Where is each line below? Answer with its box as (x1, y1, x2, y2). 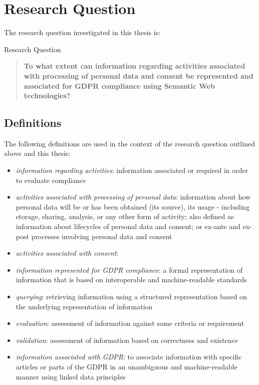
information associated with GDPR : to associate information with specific (16, 351, 242, 362)
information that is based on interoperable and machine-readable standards (16, 274, 247, 285)
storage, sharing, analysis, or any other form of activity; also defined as (16, 211, 234, 222)
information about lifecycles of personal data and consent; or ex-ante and (16, 221, 240, 232)
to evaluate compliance (16, 174, 86, 185)
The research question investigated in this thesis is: (4, 27, 161, 38)
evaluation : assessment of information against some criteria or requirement (16, 318, 244, 328)
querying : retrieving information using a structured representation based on (16, 291, 247, 302)
